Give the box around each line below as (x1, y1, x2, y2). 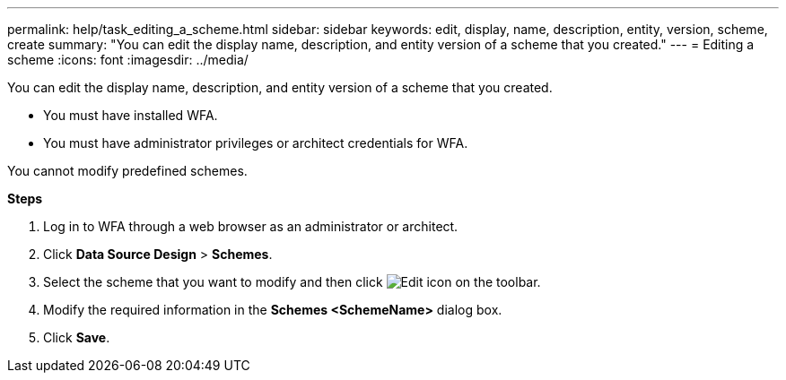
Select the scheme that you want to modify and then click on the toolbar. (43, 274, 541, 289)
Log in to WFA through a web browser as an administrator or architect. (43, 219, 458, 234)
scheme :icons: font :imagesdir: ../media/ (7, 52, 249, 67)
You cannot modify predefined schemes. (7, 163, 248, 178)
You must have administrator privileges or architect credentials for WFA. (43, 135, 468, 151)
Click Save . (43, 330, 110, 345)
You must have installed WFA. (43, 108, 218, 123)
